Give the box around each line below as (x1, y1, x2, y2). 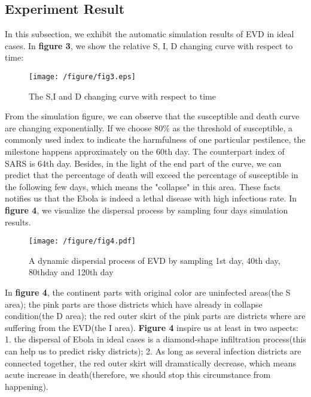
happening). (5, 380, 48, 392)
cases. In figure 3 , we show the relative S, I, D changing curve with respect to (5, 39, 293, 52)
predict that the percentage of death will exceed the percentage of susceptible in (5, 169, 298, 181)
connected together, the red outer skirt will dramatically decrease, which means (5, 356, 296, 369)
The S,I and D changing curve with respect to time (29, 89, 216, 102)
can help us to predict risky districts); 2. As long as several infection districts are (5, 344, 301, 357)
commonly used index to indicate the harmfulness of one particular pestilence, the (5, 133, 306, 146)
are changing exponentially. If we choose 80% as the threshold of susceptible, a (5, 121, 293, 134)
